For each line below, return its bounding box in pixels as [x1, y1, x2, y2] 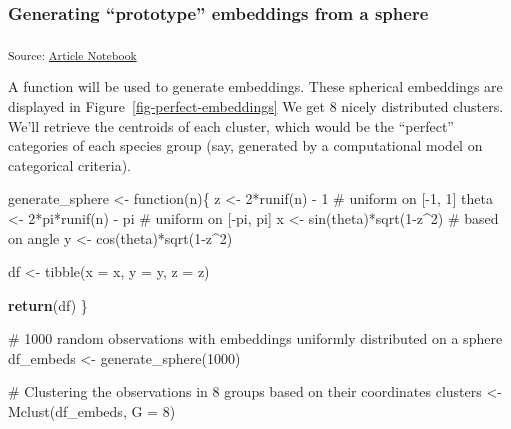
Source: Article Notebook [8, 47, 137, 64]
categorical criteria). [8, 154, 132, 175]
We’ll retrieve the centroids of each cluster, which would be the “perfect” [8, 115, 454, 136]
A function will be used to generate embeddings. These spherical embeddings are [8, 76, 503, 97]
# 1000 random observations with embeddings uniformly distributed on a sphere [8, 328, 503, 349]
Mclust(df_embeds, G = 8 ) [8, 401, 176, 422]
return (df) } [8, 294, 88, 315]
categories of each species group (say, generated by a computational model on [8, 135, 483, 156]
